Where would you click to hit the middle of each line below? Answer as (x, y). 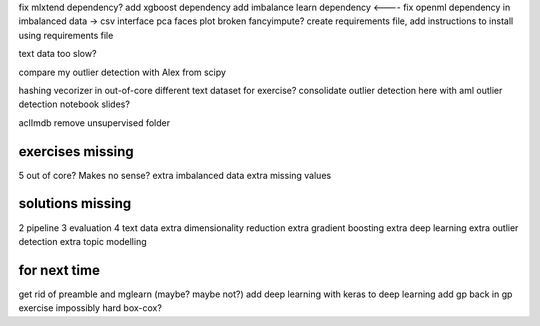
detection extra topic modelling (82, 241)
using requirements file (66, 35)
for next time (59, 270)
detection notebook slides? (74, 104)
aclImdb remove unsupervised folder (94, 122)
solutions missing (75, 203)
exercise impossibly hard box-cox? (90, 308)
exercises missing (76, 151)
